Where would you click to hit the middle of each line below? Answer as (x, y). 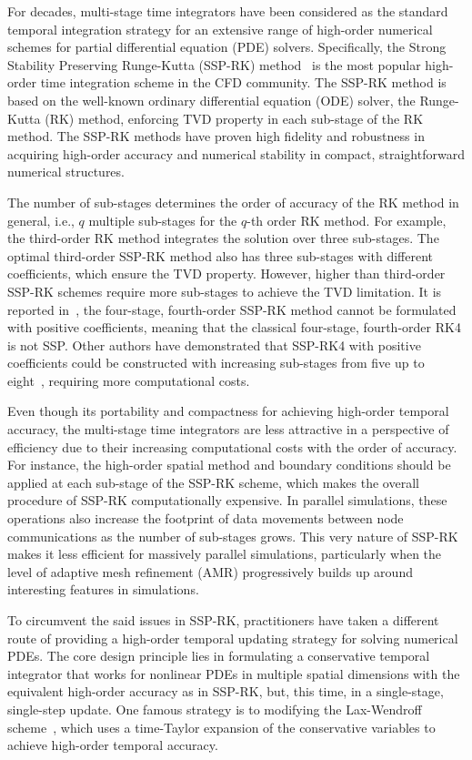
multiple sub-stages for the (163, 220)
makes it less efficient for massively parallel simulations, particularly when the (225, 554)
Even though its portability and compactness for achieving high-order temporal (228, 411)
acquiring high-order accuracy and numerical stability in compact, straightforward (236, 153)
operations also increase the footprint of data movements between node (206, 518)
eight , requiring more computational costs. (129, 380)
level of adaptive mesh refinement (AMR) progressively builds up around (210, 571)
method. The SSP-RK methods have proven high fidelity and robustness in (216, 136)
